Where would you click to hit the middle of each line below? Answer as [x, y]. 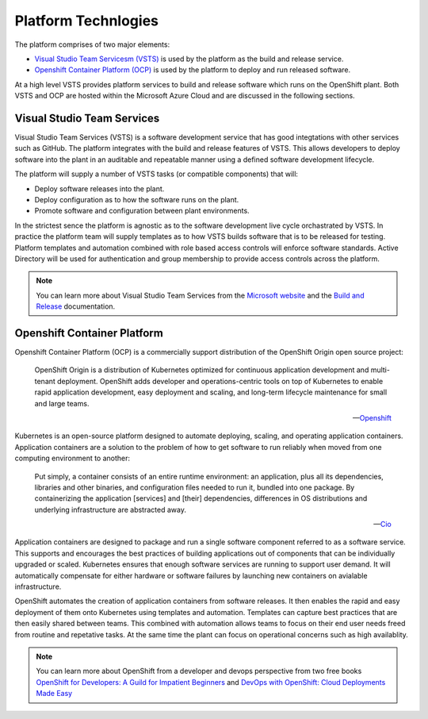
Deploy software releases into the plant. [99, 188]
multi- [380, 370]
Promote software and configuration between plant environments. [142, 211]
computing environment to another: [73, 458]
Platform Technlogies [86, 21]
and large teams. [62, 403]
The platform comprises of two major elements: [92, 44]
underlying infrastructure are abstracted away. [110, 509]
